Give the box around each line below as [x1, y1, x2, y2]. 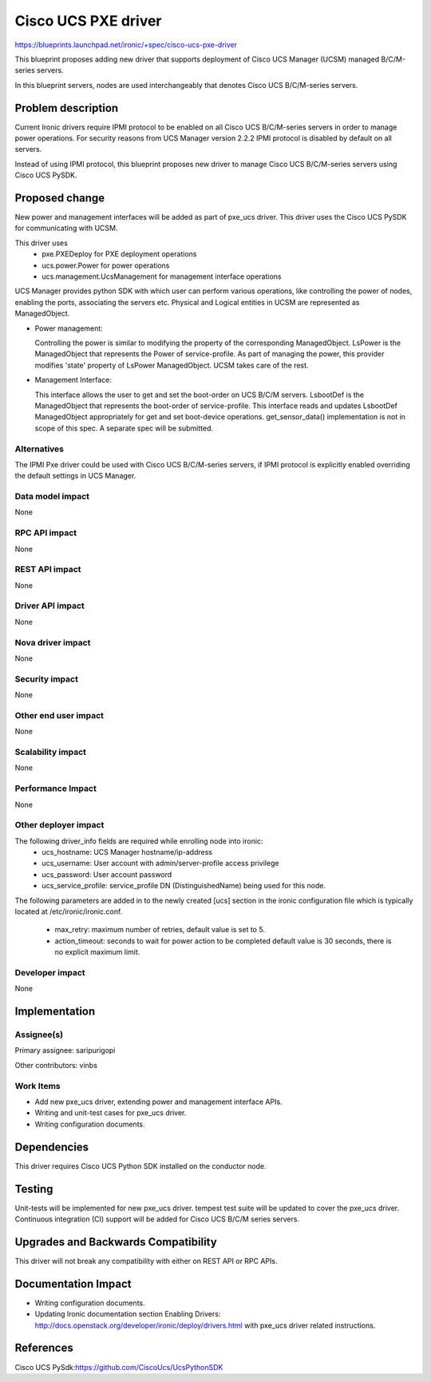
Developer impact [14, 967, 85, 978]
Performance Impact [14, 783, 97, 794]
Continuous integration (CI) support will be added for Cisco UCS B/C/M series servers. [14, 1214, 299, 1224]
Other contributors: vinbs [14, 1060, 97, 1070]
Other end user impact [14, 709, 104, 721]
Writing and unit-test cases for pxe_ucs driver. [34, 1108, 187, 1118]
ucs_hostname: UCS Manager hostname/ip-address [42, 848, 213, 857]
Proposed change [14, 192, 105, 205]
